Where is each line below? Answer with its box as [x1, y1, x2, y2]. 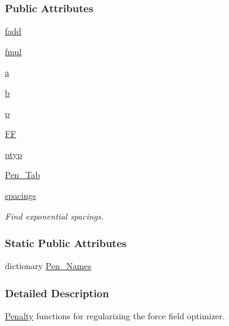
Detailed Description [5, 285, 109, 300]
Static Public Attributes [5, 235, 127, 251]
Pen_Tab [5, 168, 40, 181]
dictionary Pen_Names [5, 259, 92, 272]
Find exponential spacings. [5, 209, 104, 222]
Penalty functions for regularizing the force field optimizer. [5, 309, 225, 322]
